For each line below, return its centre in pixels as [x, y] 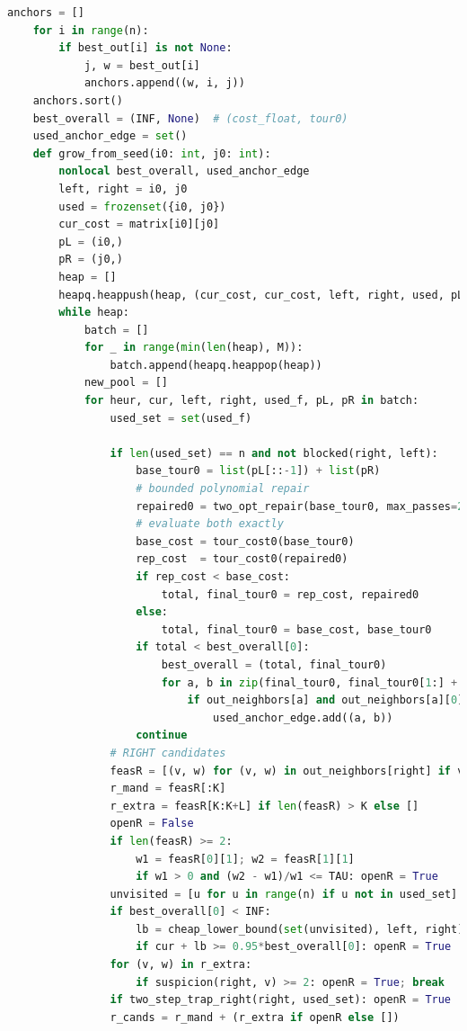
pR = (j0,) [91, 260]
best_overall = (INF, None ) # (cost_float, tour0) [190, 118]
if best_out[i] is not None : [145, 48]
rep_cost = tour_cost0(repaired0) [242, 559]
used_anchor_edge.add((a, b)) [303, 717]
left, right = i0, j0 [123, 188]
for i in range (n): [91, 30]
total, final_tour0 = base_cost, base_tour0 [296, 629]
